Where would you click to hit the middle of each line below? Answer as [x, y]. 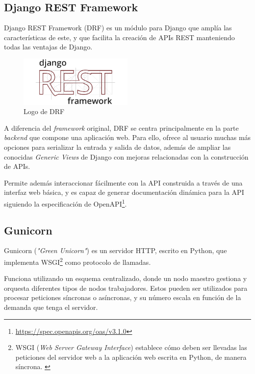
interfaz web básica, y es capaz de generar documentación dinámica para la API [124, 192]
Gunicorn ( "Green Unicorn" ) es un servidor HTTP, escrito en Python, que [115, 250]
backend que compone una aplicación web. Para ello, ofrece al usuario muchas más [127, 137]
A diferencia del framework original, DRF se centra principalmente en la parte [121, 128]
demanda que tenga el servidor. [51, 307]
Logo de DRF [44, 111]
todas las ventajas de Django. [48, 47]
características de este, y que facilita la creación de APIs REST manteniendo [119, 37]
